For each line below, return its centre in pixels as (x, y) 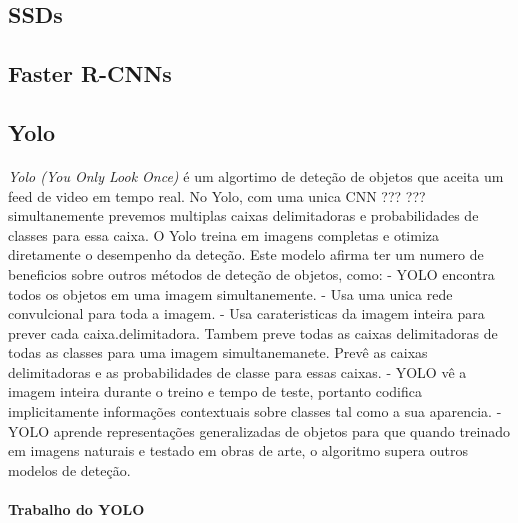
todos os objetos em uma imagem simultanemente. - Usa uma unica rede (230, 293)
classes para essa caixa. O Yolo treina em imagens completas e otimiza (224, 234)
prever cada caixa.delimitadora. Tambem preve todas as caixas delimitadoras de (253, 332)
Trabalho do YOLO (76, 509)
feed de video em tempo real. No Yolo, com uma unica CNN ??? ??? (217, 195)
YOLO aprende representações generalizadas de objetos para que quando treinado (259, 430)
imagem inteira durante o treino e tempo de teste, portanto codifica (215, 391)
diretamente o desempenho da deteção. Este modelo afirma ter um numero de (246, 254)
